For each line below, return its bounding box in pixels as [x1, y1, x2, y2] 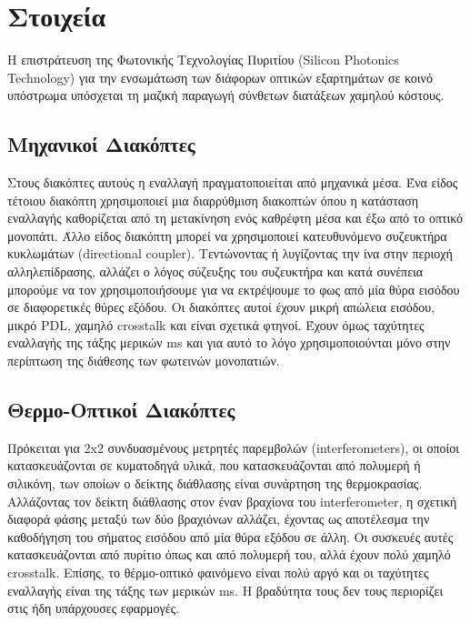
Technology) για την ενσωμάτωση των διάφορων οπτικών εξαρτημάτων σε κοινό [7, 67, 433, 86]
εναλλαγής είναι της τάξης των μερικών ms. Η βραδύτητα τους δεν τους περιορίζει [7, 580, 444, 599]
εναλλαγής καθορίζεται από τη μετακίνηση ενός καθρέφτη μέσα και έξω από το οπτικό [7, 208, 464, 227]
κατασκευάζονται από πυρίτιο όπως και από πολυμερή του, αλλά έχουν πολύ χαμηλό [7, 545, 451, 564]
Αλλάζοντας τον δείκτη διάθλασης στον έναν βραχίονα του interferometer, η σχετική [7, 491, 457, 510]
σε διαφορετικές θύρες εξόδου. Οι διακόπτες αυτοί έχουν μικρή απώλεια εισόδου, [7, 297, 435, 317]
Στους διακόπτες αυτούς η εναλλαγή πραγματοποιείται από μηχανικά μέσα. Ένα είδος [7, 173, 458, 192]
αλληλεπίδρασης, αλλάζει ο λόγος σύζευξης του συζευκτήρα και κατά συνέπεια [7, 262, 424, 281]
